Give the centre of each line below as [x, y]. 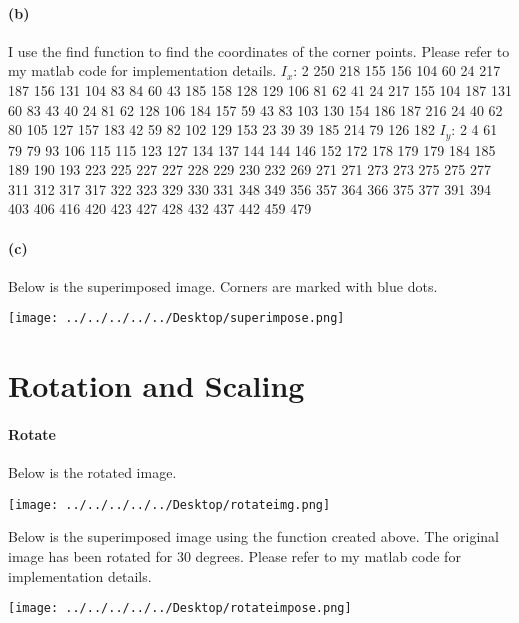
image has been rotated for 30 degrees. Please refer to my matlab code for [234, 556]
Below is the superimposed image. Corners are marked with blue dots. [223, 285]
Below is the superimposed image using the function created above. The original [253, 536]
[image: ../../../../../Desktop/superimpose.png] [176, 318]
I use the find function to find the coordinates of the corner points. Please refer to [259, 50]
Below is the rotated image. [92, 472]
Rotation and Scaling [156, 385]
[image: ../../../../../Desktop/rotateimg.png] [169, 504]
